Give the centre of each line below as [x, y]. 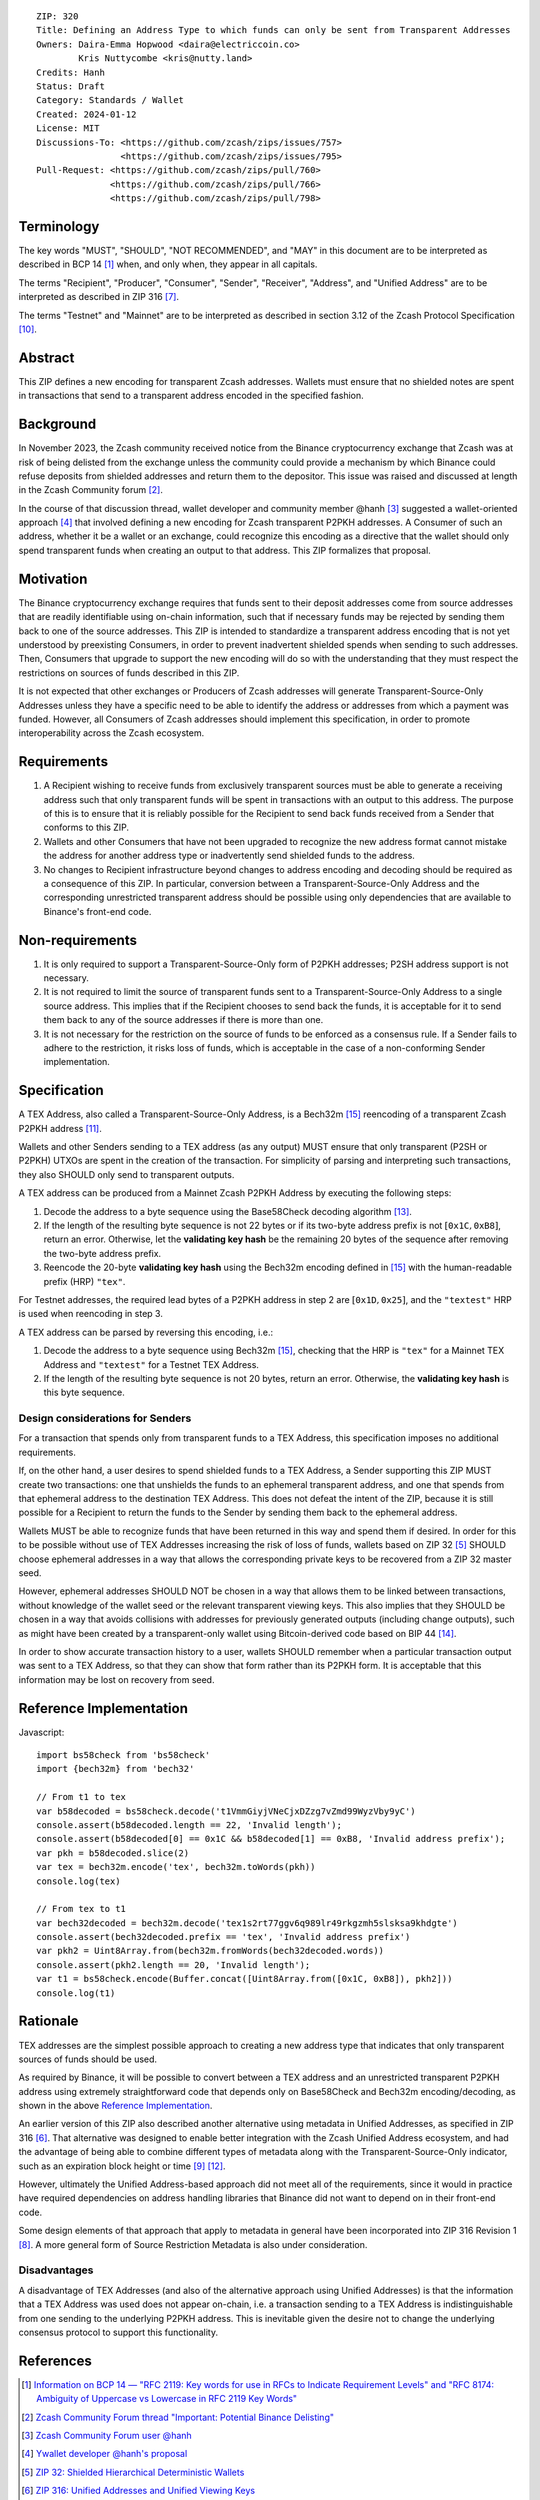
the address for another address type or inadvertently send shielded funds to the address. [229, 856]
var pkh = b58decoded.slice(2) [113, 1853]
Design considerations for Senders [105, 1418]
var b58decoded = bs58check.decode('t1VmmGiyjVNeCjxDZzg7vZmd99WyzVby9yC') [226, 1811]
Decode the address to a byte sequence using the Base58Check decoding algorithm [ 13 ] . [227, 1211]
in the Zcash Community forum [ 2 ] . [91, 490]
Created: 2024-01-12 [86, 114]
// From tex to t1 [81, 1909]
